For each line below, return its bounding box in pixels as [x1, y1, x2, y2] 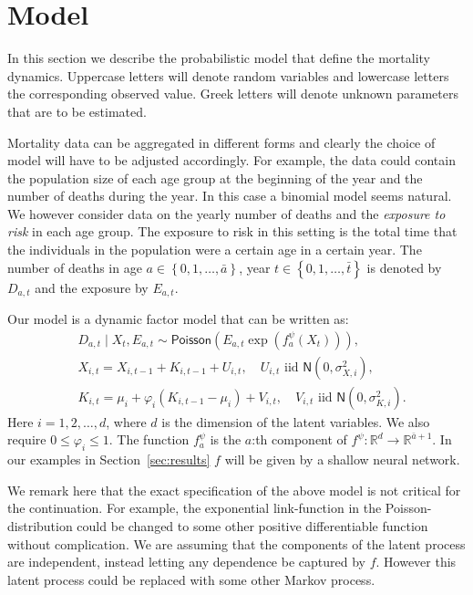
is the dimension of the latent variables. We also [161, 412, 430, 431]
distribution [7, 516, 73, 535]
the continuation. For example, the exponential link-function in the [7, 498, 382, 517]
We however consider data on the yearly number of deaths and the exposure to [7, 204, 446, 223]
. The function [108, 430, 190, 449]
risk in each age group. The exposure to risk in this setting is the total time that [7, 222, 458, 241]
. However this [375, 552, 457, 571]
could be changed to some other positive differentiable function [77, 516, 428, 535]
